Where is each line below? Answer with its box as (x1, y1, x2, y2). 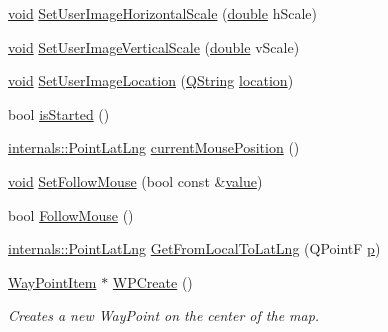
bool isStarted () (8, 103, 110, 124)
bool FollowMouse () (8, 204, 134, 225)
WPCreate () (112, 271, 193, 292)
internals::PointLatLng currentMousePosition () (8, 137, 300, 158)
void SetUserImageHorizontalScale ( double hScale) (8, 3, 317, 23)
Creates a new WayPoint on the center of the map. (8, 305, 320, 326)
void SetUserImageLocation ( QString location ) (8, 70, 294, 91)
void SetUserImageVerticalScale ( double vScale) (8, 36, 300, 57)
